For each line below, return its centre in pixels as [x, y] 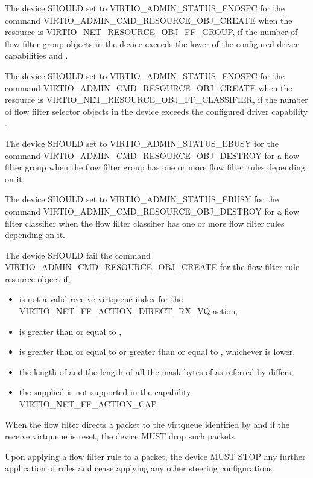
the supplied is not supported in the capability [105, 392]
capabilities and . [36, 55]
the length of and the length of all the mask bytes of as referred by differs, [156, 371]
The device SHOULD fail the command [78, 255]
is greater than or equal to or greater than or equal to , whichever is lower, [157, 351]
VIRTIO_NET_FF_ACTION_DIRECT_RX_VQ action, [128, 311]
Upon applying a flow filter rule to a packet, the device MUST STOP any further [155, 456]
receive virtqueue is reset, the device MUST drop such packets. [121, 436]
